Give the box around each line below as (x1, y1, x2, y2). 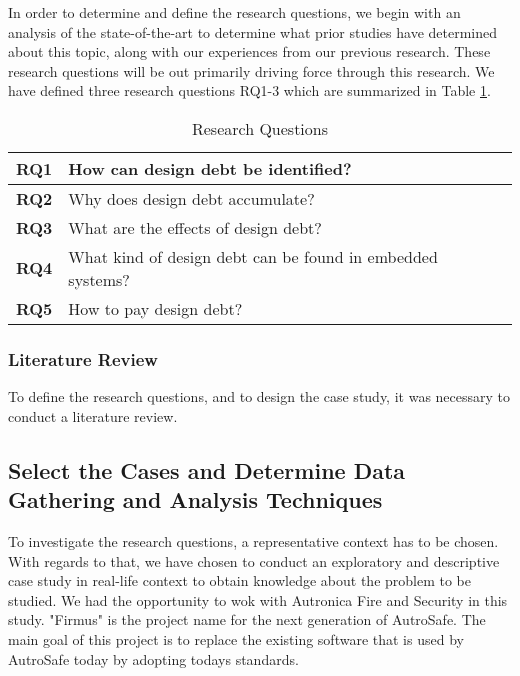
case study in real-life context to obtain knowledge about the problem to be (8, 570, 472, 591)
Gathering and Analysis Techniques (8, 484, 383, 515)
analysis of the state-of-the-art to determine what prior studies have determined (8, 21, 498, 42)
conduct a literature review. (8, 405, 178, 426)
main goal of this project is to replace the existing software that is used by (8, 628, 464, 649)
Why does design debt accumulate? (68, 186, 315, 210)
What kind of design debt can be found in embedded (68, 244, 438, 268)
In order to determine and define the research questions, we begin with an (8, 2, 461, 22)
